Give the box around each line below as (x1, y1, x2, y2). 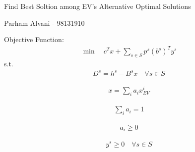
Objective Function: (4, 34, 64, 45)
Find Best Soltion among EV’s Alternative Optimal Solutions (4, 1, 191, 11)
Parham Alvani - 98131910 (4, 17, 85, 28)
